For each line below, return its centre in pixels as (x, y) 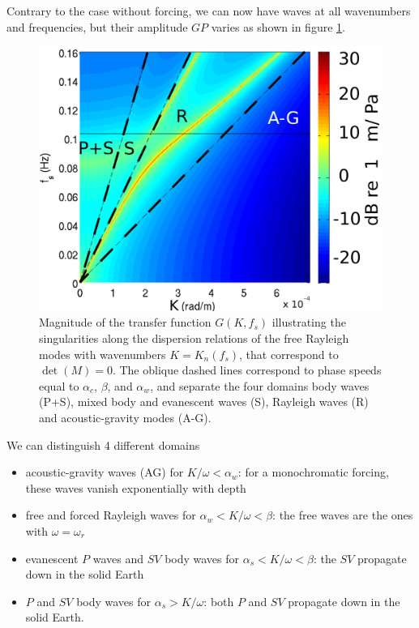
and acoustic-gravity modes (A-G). (125, 418)
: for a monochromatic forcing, (313, 472)
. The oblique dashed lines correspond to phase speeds (247, 370)
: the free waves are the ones (343, 515)
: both (219, 601)
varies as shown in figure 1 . (278, 26)
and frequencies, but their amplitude (97, 26)
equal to (59, 385)
